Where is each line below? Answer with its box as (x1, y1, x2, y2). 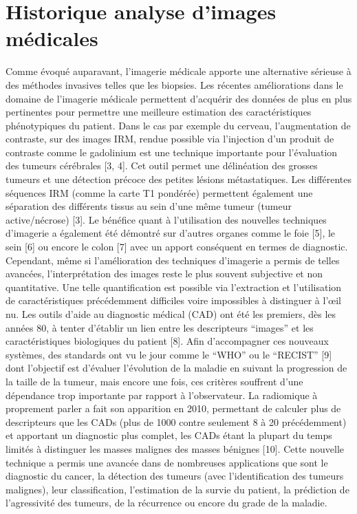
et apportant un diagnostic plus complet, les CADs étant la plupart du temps (6, 428, 332, 442)
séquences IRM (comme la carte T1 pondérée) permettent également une (6, 185, 313, 200)
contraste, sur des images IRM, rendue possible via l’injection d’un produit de (6, 131, 334, 146)
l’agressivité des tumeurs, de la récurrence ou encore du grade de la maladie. (6, 495, 327, 510)
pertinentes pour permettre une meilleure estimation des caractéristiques (6, 105, 312, 119)
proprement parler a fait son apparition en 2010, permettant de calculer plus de (6, 401, 341, 416)
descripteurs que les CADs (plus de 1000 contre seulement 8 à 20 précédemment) (6, 414, 347, 429)
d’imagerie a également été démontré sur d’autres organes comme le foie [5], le (6, 226, 336, 240)
